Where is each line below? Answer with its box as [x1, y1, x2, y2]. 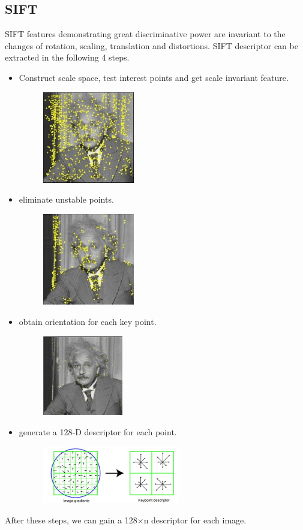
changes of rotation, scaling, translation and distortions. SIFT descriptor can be [5, 39, 298, 52]
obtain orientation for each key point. [19, 315, 157, 327]
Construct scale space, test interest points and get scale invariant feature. [19, 71, 289, 83]
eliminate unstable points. [19, 193, 114, 206]
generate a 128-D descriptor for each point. [19, 426, 177, 438]
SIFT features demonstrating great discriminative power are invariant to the [5, 28, 286, 40]
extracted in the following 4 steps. [5, 51, 130, 64]
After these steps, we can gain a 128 [5, 513, 137, 526]
